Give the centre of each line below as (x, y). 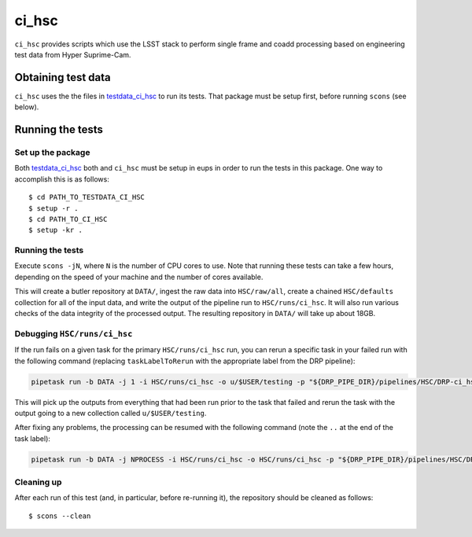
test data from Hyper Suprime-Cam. (73, 54)
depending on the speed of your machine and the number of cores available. (139, 277)
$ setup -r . (53, 208)
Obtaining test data (63, 77)
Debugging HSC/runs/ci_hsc (74, 333)
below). (27, 107)
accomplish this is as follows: (62, 179)
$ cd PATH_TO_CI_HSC (68, 219)
